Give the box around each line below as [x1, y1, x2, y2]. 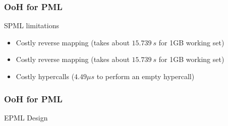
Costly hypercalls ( [16, 71, 75, 81]
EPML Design [4, 112, 48, 122]
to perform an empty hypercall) [96, 71, 195, 81]
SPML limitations [4, 20, 59, 31]
